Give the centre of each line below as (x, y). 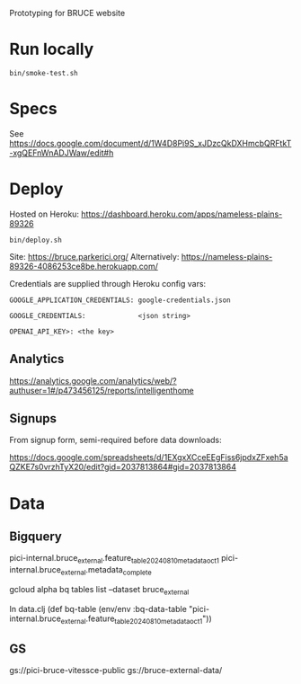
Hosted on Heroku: (44, 214)
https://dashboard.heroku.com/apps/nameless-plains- (181, 214)
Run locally (52, 49)
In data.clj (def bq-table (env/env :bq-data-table (98, 608)
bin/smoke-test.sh (44, 73)
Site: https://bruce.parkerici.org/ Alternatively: (94, 256)
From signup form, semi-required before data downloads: (115, 440)
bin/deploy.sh (36, 240)
